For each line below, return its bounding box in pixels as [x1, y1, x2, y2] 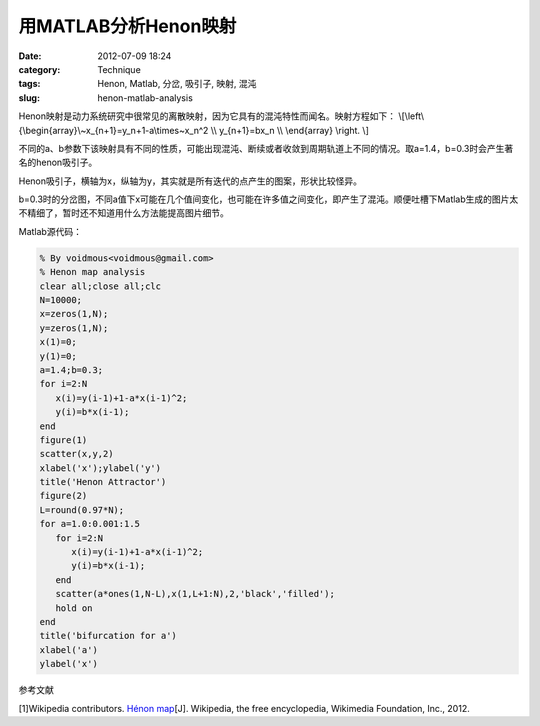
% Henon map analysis [39, 266, 146, 278]
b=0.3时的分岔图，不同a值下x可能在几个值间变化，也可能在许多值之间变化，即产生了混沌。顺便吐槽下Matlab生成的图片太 [18, 193, 519, 205]
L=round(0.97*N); [39, 504, 125, 515]
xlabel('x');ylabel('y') [39, 462, 162, 474]
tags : [18, 78, 41, 90]
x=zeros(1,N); [39, 308, 109, 320]
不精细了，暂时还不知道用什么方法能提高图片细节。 [18, 207, 229, 219]
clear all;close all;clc [39, 280, 162, 292]
